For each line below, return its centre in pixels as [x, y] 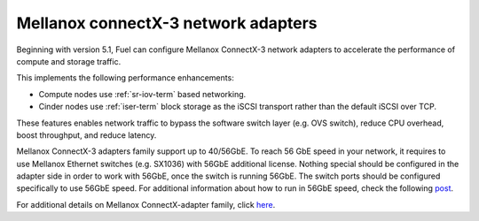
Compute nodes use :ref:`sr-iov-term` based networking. [142, 94]
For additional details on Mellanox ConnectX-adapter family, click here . [146, 204]
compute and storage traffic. [69, 61]
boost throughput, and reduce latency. [86, 135]
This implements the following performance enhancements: [125, 78]
